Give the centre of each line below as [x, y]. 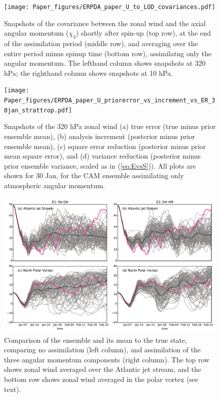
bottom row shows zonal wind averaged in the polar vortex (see [101, 379]
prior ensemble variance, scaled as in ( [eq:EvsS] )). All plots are [100, 165]
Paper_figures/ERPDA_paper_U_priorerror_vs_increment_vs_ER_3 [110, 101]
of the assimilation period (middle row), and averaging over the [101, 43]
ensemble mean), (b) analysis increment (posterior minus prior [100, 136]
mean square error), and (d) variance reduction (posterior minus [102, 156]
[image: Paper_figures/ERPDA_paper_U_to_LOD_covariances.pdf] [110, 7]
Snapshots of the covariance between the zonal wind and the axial [105, 23]
